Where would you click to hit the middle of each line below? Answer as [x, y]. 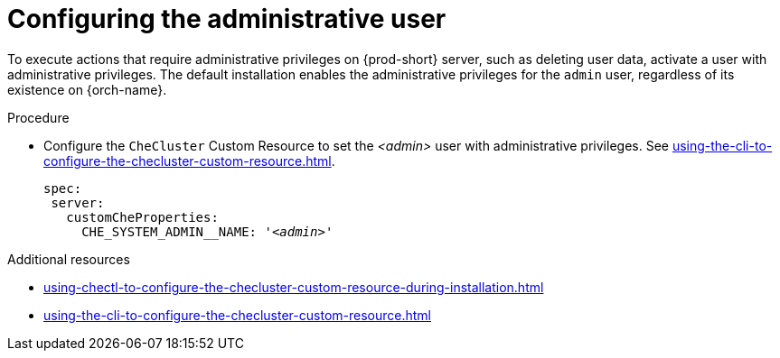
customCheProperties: [142, 217]
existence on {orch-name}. [87, 89]
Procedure [38, 117]
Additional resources [69, 259]
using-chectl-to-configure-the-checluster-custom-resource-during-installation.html [294, 287]
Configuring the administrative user [227, 19]
